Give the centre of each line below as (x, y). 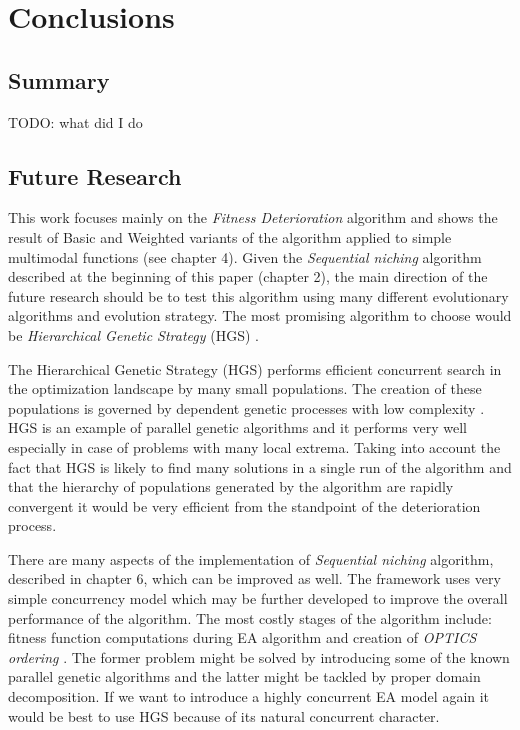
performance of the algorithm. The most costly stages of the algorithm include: (250, 617)
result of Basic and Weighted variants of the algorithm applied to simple (230, 236)
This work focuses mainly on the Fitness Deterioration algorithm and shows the (253, 217)
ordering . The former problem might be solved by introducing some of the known (259, 656)
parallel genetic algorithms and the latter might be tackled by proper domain (244, 676)
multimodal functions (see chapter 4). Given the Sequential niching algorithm (245, 256)
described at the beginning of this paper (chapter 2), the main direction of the (248, 276)
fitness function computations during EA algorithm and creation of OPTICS (242, 637)
